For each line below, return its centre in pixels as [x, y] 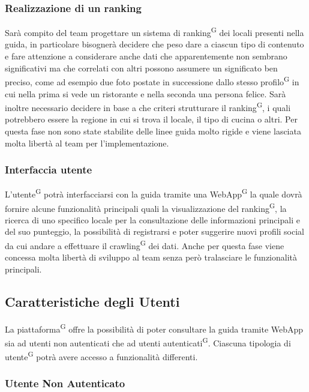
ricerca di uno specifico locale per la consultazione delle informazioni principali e [152, 219]
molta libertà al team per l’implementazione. [87, 143]
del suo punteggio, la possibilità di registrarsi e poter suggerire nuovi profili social [155, 231]
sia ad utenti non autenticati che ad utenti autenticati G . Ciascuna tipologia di [148, 342]
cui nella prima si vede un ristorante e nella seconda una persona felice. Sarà [145, 93]
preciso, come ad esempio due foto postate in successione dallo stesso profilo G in [152, 81]
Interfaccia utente [49, 170]
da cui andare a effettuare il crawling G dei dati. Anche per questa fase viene [145, 245]
